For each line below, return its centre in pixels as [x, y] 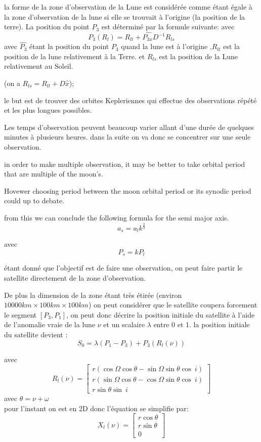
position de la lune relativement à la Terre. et [75, 56]
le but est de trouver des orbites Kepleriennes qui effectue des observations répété [130, 100]
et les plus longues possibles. [48, 110]
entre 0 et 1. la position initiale [202, 324]
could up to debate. [34, 201]
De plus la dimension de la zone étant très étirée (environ [93, 295]
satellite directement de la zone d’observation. [75, 277]
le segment [20, 314]
